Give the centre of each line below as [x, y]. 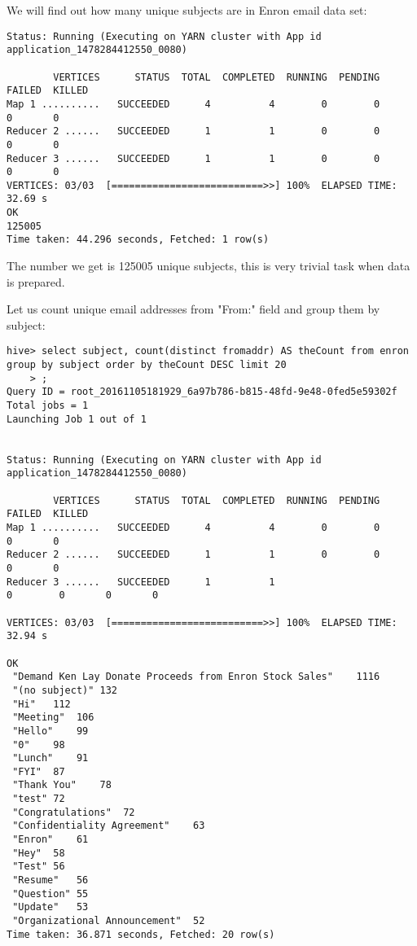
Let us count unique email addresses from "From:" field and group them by [193, 309]
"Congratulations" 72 [74, 812]
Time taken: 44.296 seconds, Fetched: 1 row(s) [138, 240]
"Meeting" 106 [53, 718]
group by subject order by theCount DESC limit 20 [147, 365]
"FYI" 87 [39, 771]
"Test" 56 [39, 867]
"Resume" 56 [50, 880]
